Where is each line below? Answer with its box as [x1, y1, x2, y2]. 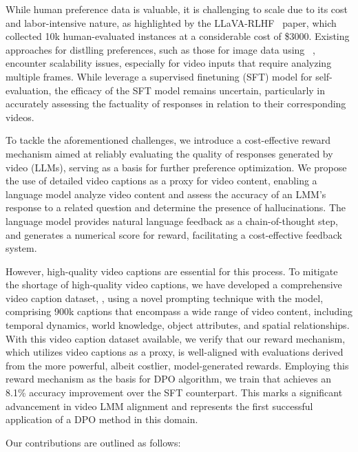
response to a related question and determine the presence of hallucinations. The [6, 200, 346, 215]
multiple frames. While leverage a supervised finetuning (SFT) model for [6, 69, 313, 83]
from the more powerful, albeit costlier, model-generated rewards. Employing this [6, 358, 349, 372]
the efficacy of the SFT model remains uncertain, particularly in [54, 83, 326, 97]
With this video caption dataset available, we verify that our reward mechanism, [6, 331, 346, 345]
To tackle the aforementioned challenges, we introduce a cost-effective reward [6, 133, 330, 147]
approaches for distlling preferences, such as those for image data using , [6, 42, 315, 56]
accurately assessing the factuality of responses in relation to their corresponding [6, 96, 346, 111]
